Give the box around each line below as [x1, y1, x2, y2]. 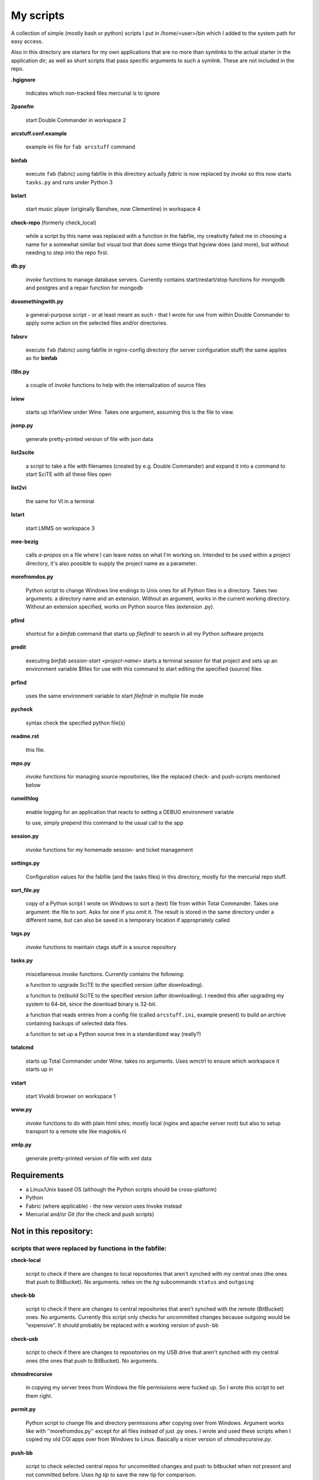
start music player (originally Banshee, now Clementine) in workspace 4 [25, 205, 201, 213]
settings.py [11, 860, 40, 867]
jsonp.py [11, 422, 34, 429]
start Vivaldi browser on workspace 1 [25, 1092, 116, 1099]
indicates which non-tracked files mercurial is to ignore [25, 89, 160, 96]
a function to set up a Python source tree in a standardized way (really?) [25, 1030, 201, 1037]
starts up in [25, 1066, 53, 1073]
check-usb [11, 1335, 38, 1342]
